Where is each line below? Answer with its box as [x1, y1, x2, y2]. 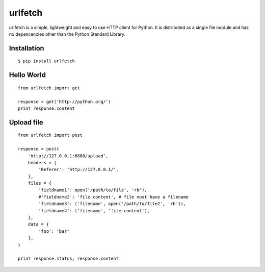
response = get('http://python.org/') [18, 99, 111, 104]
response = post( [18, 146, 59, 152]
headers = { [27, 160, 57, 165]
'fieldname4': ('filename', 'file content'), [38, 208, 150, 213]
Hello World [9, 71, 46, 79]
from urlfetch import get [18, 85, 80, 91]
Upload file [9, 118, 44, 126]
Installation [9, 44, 44, 52]
